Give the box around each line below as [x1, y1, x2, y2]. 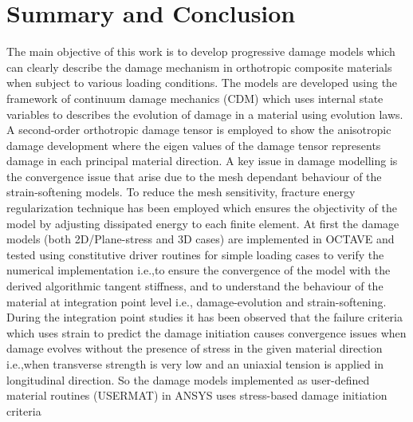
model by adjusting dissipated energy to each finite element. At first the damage [6, 215, 399, 231]
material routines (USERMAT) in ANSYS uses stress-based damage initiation [6, 387, 387, 404]
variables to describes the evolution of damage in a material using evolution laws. [6, 105, 403, 122]
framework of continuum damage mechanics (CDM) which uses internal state [6, 89, 383, 106]
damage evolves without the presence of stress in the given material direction [6, 340, 383, 357]
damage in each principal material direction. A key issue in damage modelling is [6, 152, 398, 169]
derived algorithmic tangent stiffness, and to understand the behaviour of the [6, 278, 383, 294]
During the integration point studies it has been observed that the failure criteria [6, 309, 403, 325]
